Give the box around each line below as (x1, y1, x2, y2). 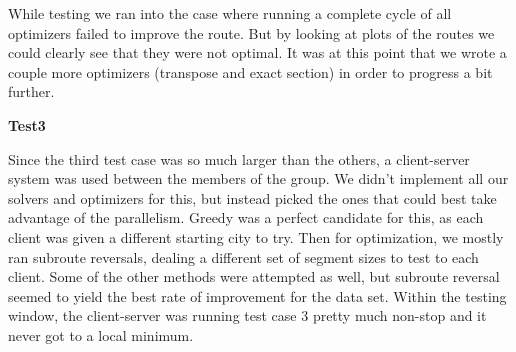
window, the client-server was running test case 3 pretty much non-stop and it (8, 305, 487, 326)
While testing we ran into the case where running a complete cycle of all (8, 3, 452, 23)
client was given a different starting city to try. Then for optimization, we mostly (8, 226, 504, 247)
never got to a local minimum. (8, 324, 194, 345)
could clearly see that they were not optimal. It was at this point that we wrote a (8, 42, 507, 63)
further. (8, 81, 55, 102)
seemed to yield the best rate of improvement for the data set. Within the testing (8, 285, 507, 306)
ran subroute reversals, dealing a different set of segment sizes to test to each (8, 246, 479, 267)
